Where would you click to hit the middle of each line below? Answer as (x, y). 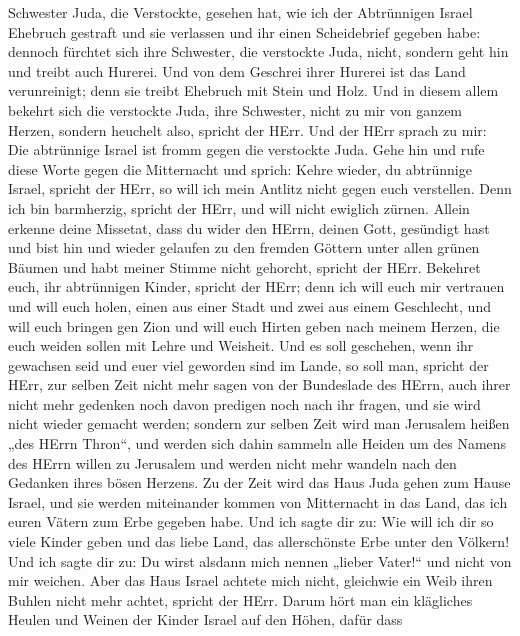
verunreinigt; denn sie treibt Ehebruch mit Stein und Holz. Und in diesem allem (253, 90)
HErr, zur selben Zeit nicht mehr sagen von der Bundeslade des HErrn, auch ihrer (259, 384)
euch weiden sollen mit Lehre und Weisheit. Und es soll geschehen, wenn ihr (241, 345)
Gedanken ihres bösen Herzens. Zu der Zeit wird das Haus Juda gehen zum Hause (259, 482)
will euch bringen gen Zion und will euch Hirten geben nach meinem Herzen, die (254, 325)
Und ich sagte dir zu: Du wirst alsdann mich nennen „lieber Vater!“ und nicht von (260, 560)
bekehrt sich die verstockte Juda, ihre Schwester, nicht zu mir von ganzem (235, 109)
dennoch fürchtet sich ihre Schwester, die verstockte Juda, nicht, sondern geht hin (258, 51)
